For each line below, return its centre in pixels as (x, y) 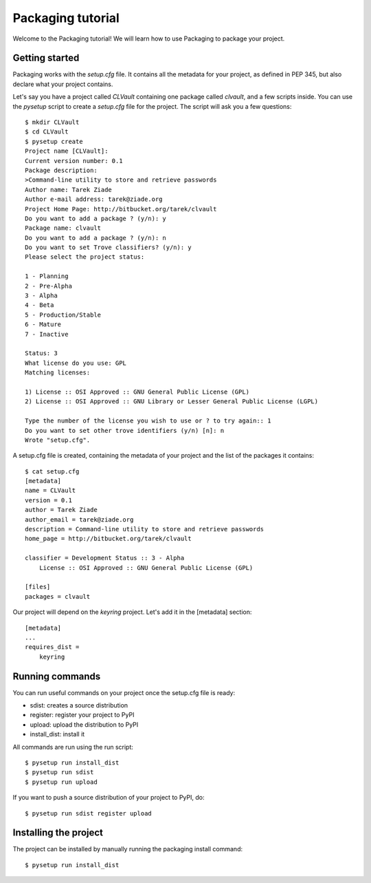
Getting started (46, 58)
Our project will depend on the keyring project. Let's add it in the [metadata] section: (132, 612)
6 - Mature (43, 325)
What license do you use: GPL (76, 363)
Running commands (57, 676)
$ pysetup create (54, 141)
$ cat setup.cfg (52, 471)
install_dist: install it (57, 734)
